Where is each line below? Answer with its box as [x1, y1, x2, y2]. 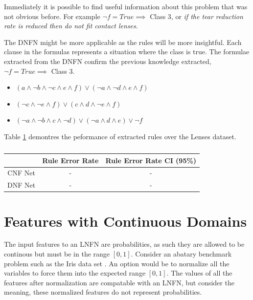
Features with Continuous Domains [4, 211, 247, 231]
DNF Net [7, 180, 36, 190]
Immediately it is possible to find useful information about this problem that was [4, 1, 248, 11]
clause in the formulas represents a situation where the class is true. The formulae [4, 46, 250, 57]
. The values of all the [166, 268, 232, 278]
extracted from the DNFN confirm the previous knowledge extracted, [4, 56, 211, 66]
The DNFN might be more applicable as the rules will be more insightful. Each [4, 37, 242, 47]
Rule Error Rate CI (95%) [105, 155, 197, 165]
